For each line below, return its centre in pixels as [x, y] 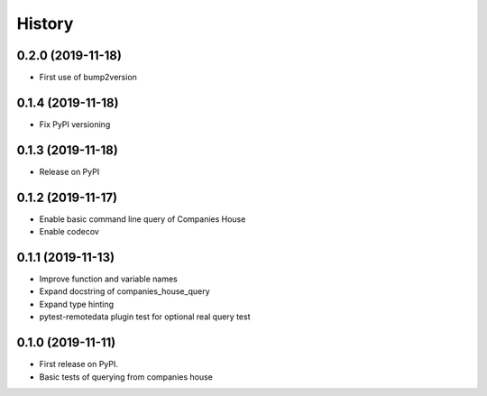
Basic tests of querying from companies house [126, 377]
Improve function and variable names [108, 279]
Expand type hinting [77, 304]
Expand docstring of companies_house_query [125, 291]
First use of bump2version [88, 78]
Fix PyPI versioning [75, 124]
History [45, 23]
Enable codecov [69, 232]
